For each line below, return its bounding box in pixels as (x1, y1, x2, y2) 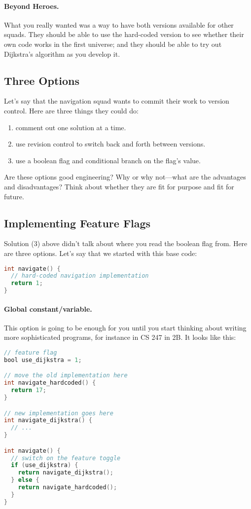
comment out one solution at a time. (15, 122, 126, 132)
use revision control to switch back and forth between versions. (15, 139, 206, 149)
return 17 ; (11, 387, 46, 394)
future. (4, 191, 24, 201)
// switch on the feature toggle (11, 454, 121, 462)
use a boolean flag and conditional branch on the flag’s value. (15, 155, 201, 165)
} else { (11, 476, 39, 484)
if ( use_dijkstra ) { (11, 462, 78, 469)
